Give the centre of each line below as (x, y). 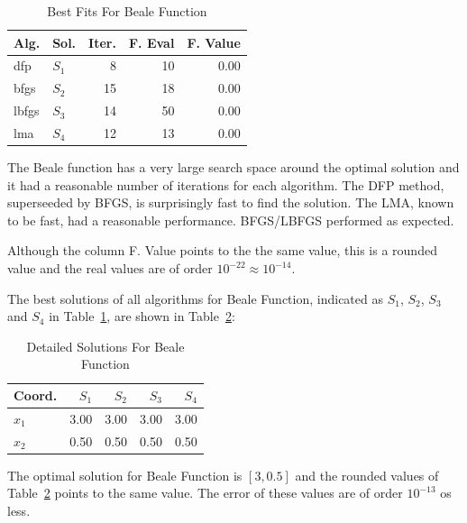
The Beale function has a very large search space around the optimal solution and (233, 167)
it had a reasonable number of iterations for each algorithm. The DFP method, (226, 184)
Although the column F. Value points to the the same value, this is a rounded (222, 250)
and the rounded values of (367, 475)
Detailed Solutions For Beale (105, 346)
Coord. (36, 395)
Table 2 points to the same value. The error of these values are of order (205, 493)
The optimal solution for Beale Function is (125, 475)
